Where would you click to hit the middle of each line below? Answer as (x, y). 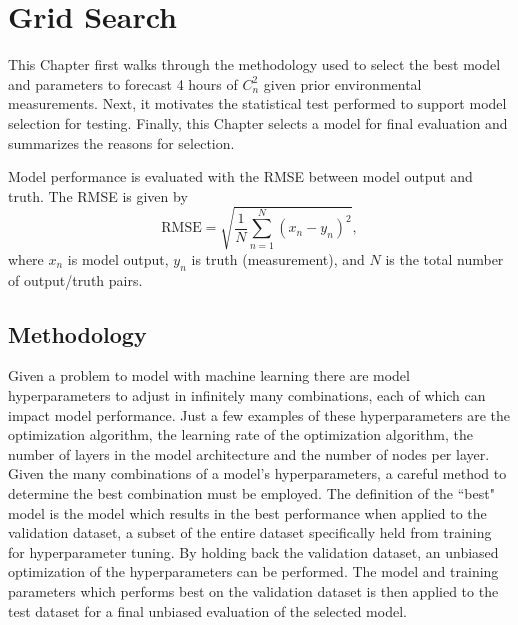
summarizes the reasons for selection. (121, 142)
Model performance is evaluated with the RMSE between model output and (240, 176)
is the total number (444, 258)
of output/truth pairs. (75, 279)
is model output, (118, 258)
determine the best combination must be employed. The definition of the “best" (251, 492)
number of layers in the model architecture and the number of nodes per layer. (249, 453)
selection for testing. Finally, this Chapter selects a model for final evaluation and (258, 122)
